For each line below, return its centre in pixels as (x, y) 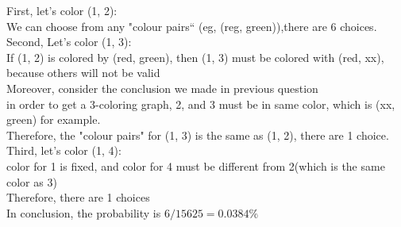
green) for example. (54, 119)
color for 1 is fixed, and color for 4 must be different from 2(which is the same (196, 165)
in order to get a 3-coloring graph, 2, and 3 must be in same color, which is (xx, (201, 104)
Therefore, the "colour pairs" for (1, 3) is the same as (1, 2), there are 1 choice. (198, 135)
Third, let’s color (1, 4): (64, 150)
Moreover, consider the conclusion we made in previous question (162, 88)
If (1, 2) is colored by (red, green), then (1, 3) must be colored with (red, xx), (195, 57)
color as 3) (32, 181)
